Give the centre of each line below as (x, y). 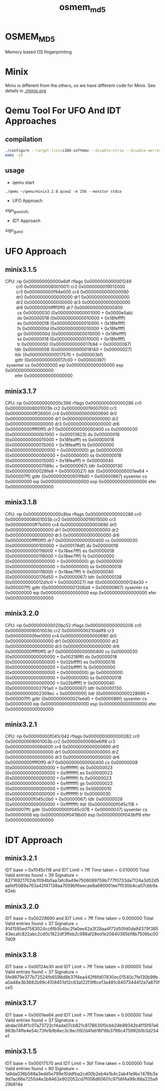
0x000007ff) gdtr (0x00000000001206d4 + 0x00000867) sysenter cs (77, 587)
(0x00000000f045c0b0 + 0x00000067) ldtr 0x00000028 (64, 799)
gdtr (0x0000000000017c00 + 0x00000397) (60, 360)
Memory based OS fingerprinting (39, 52)
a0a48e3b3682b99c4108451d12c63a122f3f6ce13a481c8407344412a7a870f (82, 983)
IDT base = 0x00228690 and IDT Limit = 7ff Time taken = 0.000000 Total (79, 919)
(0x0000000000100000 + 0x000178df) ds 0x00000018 (62, 545)
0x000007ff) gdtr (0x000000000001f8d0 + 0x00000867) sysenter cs (76, 477)
